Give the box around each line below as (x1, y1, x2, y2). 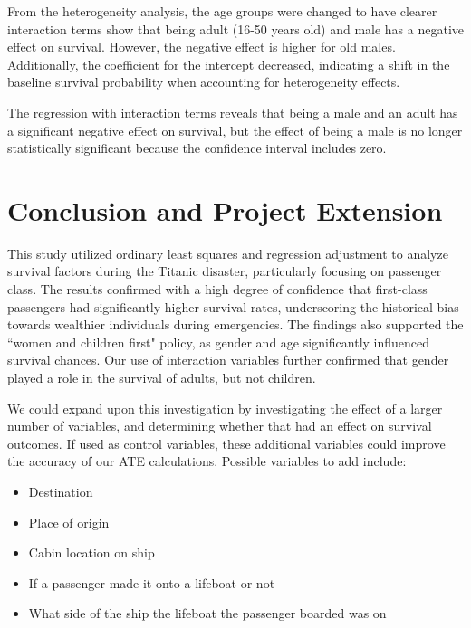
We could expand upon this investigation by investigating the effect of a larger (7, 398, 443, 417)
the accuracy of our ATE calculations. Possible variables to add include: (7, 452, 407, 471)
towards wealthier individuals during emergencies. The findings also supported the (7, 315, 464, 334)
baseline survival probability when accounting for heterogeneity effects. (7, 72, 400, 91)
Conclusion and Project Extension (7, 191, 443, 228)
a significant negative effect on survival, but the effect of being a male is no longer (7, 120, 463, 139)
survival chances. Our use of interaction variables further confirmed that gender (7, 350, 449, 369)
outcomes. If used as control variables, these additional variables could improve (7, 433, 446, 452)
